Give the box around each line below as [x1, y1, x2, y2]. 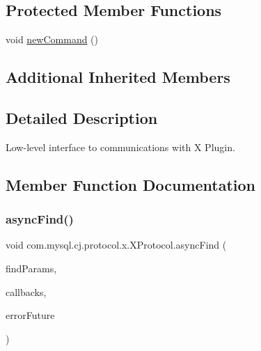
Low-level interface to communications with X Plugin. [6, 139, 235, 154]
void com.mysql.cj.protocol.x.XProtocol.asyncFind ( [6, 237, 227, 252]
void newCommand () [6, 32, 99, 47]
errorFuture [6, 308, 55, 322]
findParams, [6, 260, 57, 275]
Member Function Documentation [6, 173, 256, 195]
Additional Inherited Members [6, 66, 230, 88]
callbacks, [6, 284, 47, 299]
